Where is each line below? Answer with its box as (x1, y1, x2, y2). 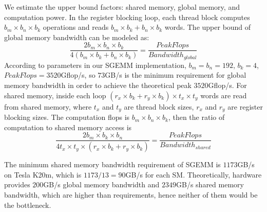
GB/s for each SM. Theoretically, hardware (125, 169, 262, 180)
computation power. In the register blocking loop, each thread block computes (4, 11, 250, 22)
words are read (200, 90, 247, 100)
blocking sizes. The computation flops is (4, 112, 130, 122)
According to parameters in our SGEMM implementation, (4, 59, 186, 70)
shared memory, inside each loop (4, 90, 106, 100)
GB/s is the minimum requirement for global (105, 69, 246, 80)
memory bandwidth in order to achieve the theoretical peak (4, 80, 192, 91)
